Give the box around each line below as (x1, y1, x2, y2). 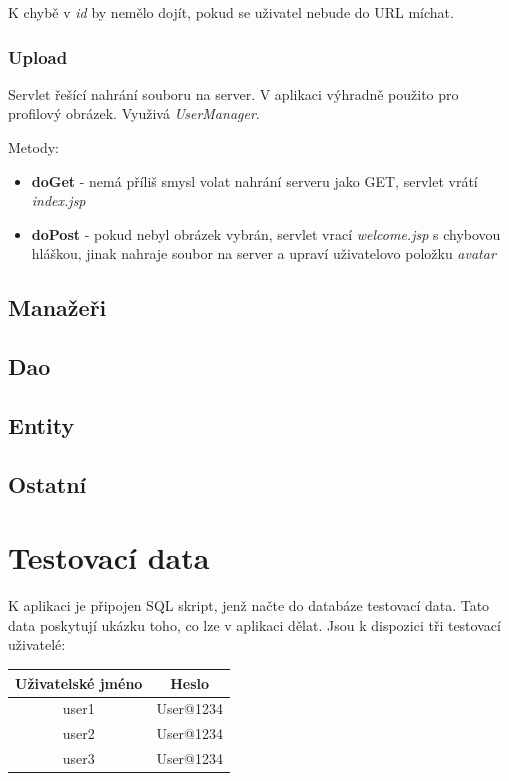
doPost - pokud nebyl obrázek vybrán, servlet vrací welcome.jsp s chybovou (31, 223, 501, 244)
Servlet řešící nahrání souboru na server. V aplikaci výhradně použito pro (8, 83, 459, 104)
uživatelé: (8, 634, 66, 655)
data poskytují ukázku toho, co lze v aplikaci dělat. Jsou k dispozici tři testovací (8, 614, 501, 635)
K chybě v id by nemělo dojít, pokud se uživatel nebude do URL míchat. (8, 2, 454, 22)
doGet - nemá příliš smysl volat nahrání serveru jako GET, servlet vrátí (31, 170, 478, 191)
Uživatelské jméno (15, 672, 143, 693)
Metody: (8, 137, 59, 157)
